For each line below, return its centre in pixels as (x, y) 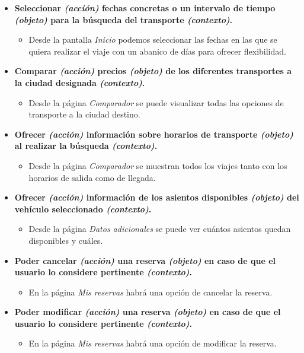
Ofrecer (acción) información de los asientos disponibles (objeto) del (157, 197)
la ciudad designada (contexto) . (80, 82)
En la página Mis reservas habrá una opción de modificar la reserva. (153, 343)
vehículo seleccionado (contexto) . (83, 209)
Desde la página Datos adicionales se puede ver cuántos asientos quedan (160, 229)
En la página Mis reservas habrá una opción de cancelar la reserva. (151, 292)
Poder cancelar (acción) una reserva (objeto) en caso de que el (145, 260)
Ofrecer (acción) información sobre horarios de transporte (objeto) (154, 134)
